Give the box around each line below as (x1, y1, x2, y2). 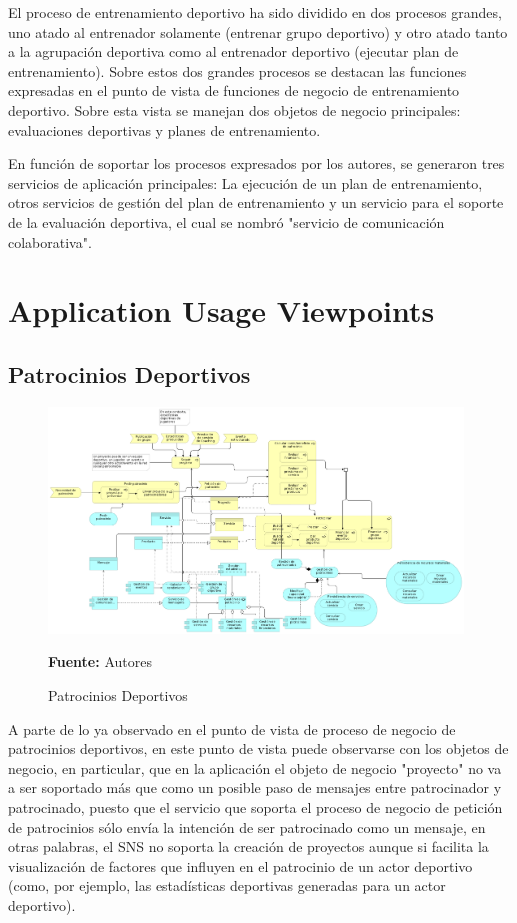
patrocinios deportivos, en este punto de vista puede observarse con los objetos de (8, 738, 509, 759)
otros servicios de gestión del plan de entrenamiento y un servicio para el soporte (8, 192, 504, 213)
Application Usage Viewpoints (8, 290, 435, 331)
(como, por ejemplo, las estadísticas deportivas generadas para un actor (8, 875, 446, 896)
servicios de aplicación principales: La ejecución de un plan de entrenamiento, (8, 172, 483, 193)
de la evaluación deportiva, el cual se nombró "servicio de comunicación (8, 211, 445, 232)
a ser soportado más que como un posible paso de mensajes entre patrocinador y (8, 777, 502, 798)
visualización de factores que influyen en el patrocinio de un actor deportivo (8, 855, 473, 876)
